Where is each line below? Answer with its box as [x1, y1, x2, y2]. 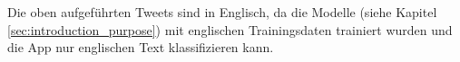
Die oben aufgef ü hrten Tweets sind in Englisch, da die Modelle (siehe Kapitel [7, 3, 437, 21]
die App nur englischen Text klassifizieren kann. [7, 38, 274, 57]
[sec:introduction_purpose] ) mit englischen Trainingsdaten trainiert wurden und [7, 20, 453, 39]
